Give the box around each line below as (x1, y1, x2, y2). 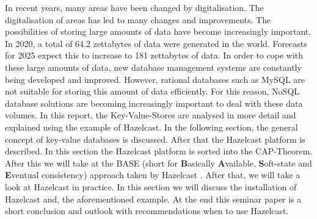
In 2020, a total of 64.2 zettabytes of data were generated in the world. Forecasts (5, 37, 307, 49)
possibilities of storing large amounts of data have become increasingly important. (5, 25, 312, 38)
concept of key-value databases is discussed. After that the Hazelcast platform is (5, 132, 305, 145)
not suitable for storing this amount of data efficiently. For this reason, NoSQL (5, 85, 300, 98)
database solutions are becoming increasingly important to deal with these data (5, 96, 303, 109)
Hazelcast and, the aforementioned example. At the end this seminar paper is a (5, 192, 302, 205)
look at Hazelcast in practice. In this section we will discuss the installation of (5, 180, 297, 193)
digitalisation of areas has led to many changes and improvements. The (5, 13, 271, 26)
